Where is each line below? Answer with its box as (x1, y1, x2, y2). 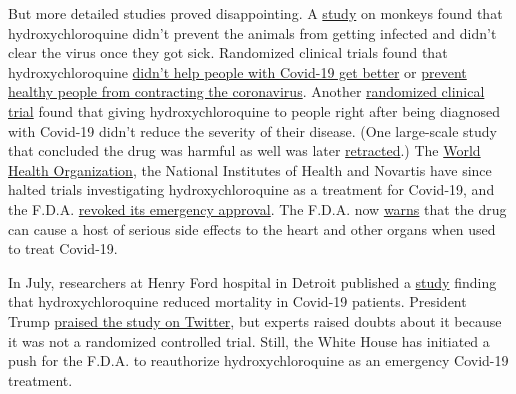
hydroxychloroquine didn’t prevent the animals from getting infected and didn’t (8, 22, 497, 43)
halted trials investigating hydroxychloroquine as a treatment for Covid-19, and (8, 179, 495, 200)
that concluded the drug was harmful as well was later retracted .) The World (8, 140, 481, 161)
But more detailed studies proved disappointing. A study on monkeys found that (8, 3, 503, 23)
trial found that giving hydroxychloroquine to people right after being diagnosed (8, 100, 500, 121)
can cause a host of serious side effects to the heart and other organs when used (8, 218, 496, 239)
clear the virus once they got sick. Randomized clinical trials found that (8, 42, 448, 63)
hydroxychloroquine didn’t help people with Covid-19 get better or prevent (8, 61, 467, 82)
